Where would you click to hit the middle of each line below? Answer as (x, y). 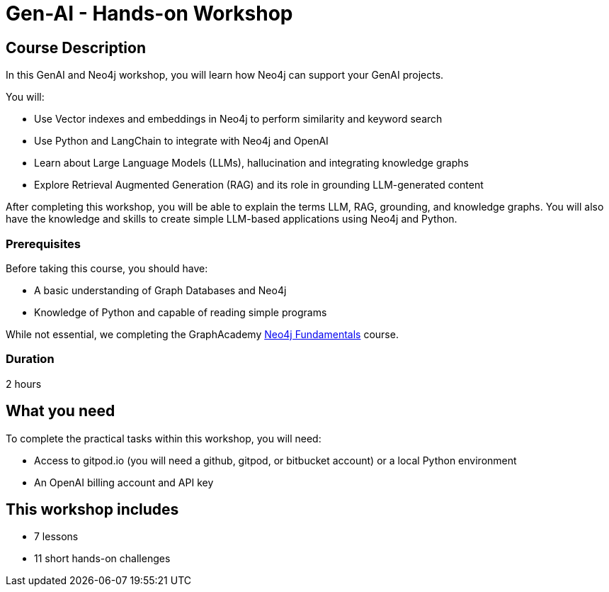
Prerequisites (43, 244)
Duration (30, 359)
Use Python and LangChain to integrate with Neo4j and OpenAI (181, 141)
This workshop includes (92, 509)
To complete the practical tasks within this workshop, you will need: (164, 438)
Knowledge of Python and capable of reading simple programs (181, 312)
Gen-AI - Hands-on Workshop (149, 13)
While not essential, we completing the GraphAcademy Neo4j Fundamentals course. (202, 334)
